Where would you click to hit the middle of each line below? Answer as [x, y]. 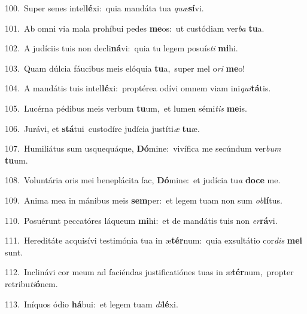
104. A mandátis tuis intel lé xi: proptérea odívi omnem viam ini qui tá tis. [138, 88]
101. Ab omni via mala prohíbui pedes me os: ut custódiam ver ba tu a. [135, 28]
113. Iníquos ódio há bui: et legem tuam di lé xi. [92, 304]
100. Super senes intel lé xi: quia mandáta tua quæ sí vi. [104, 8]
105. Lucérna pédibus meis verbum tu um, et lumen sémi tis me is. [126, 108]
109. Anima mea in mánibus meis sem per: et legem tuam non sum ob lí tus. [144, 200]
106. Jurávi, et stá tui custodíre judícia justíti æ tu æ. [102, 128]
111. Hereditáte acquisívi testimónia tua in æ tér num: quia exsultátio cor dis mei [154, 240]
